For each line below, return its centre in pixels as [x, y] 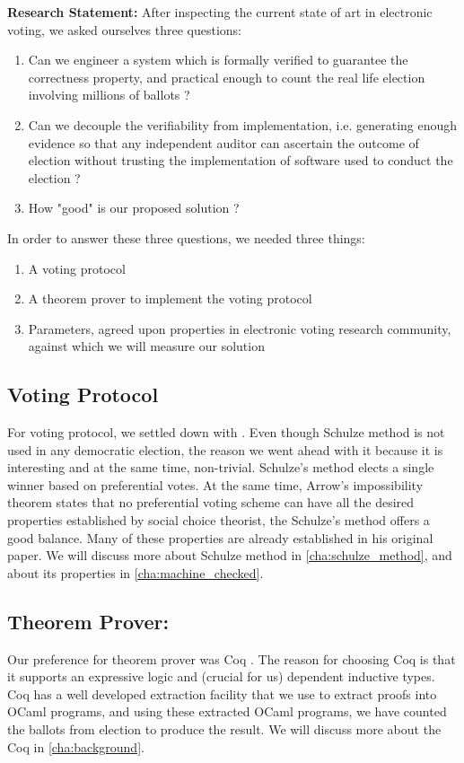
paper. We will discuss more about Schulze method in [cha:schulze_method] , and [230, 555]
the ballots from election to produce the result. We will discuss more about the [224, 729]
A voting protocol [77, 268]
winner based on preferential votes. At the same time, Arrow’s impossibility [215, 484]
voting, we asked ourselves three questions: [124, 29]
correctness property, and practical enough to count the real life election [227, 77]
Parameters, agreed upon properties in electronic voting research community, [240, 328]
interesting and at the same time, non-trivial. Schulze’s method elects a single [221, 467]
